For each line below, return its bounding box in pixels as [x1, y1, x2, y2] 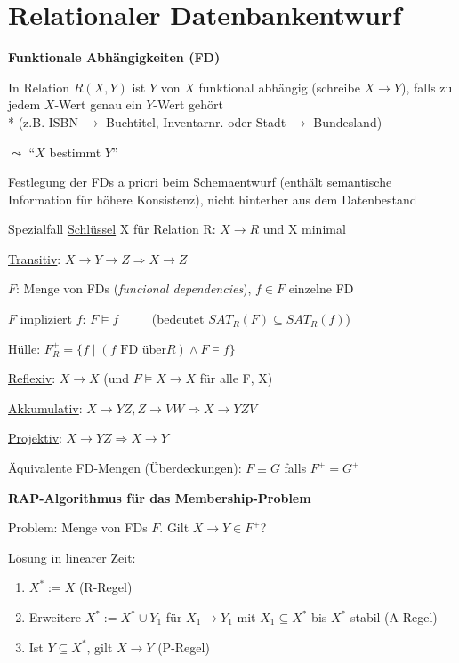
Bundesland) [313, 112, 382, 131]
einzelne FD [288, 279, 354, 298]
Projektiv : [8, 428, 62, 447]
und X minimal [262, 220, 346, 238]
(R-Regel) [78, 578, 133, 596]
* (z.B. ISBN [8, 112, 78, 131]
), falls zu [401, 77, 453, 96]
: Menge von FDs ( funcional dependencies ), [16, 279, 252, 298]
